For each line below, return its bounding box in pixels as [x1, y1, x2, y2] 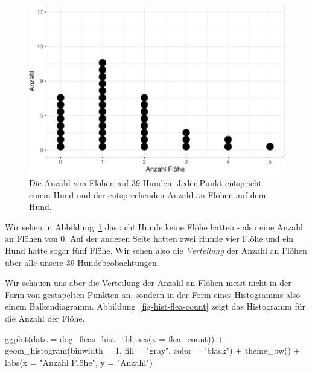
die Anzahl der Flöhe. [5, 311, 85, 324]
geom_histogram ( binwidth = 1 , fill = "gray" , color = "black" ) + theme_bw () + [5, 344, 301, 357]
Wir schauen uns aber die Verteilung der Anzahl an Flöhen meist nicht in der [5, 276, 291, 289]
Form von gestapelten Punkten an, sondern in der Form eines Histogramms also [5, 288, 301, 300]
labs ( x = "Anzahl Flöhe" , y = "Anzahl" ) [5, 355, 153, 368]
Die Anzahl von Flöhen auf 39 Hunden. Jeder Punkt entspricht [29, 177, 262, 189]
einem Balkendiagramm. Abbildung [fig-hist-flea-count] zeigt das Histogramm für [5, 300, 305, 313]
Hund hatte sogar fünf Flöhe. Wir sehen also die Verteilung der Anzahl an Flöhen [5, 244, 307, 256]
